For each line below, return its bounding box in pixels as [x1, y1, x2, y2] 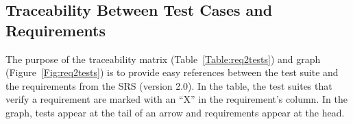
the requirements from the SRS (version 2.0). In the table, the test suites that [5, 78, 332, 92]
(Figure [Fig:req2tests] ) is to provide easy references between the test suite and [5, 65, 339, 79]
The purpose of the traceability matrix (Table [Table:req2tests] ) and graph [5, 51, 321, 66]
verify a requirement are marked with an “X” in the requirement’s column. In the [5, 92, 348, 106]
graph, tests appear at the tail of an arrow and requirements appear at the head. [5, 105, 345, 119]
